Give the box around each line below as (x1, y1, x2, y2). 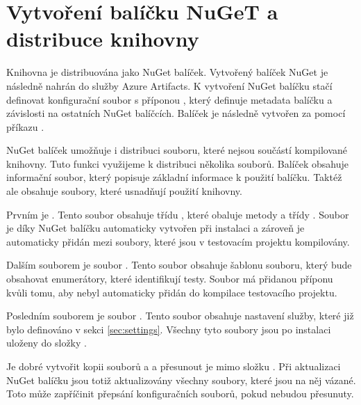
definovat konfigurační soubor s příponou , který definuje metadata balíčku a (6, 92, 333, 106)
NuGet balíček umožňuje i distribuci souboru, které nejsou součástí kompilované (6, 143, 348, 157)
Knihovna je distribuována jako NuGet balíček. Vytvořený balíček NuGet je (6, 65, 328, 79)
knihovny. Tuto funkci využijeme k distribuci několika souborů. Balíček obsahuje (6, 156, 349, 170)
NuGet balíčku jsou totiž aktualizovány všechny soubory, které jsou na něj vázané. (6, 372, 356, 387)
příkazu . (6, 119, 44, 134)
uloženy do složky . (6, 335, 87, 350)
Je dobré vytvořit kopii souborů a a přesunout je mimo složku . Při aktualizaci (6, 359, 341, 373)
